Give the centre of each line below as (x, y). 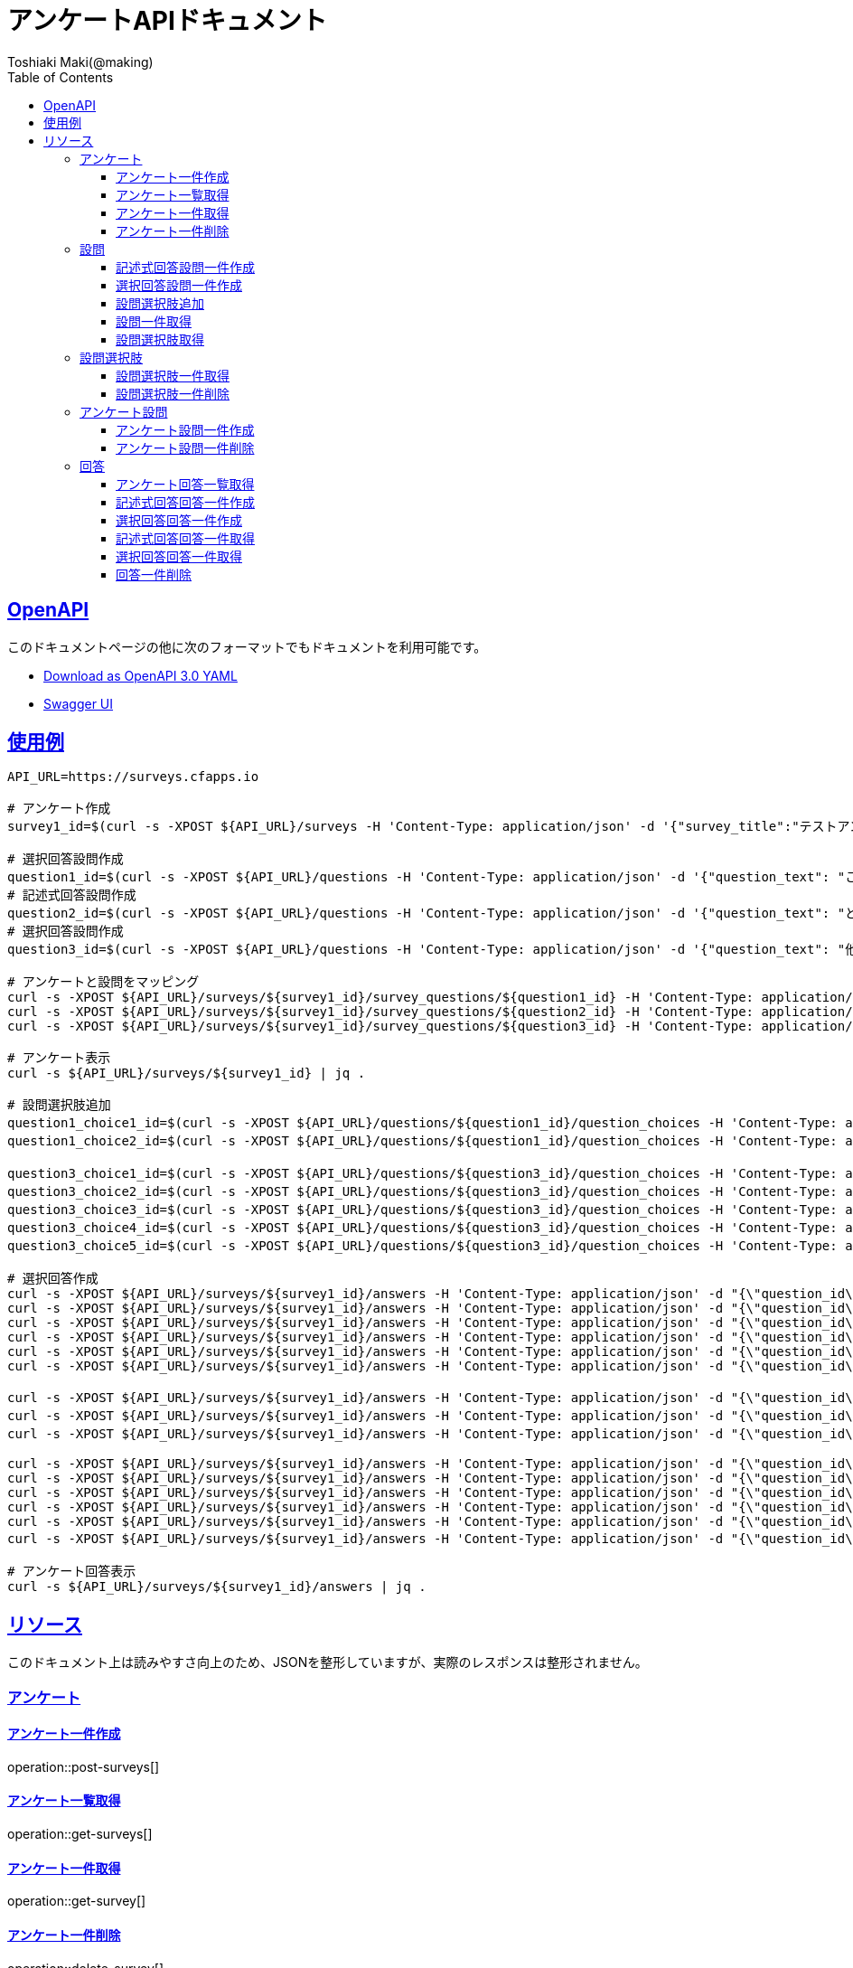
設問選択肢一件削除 (173, 393)
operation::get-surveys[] (80, 1834)
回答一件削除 (154, 574)
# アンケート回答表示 (72, 1572)
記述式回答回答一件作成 (185, 502)
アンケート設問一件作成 (185, 429)
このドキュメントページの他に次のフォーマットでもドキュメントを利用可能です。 (247, 646)
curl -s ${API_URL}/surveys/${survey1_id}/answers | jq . (217, 1587)
